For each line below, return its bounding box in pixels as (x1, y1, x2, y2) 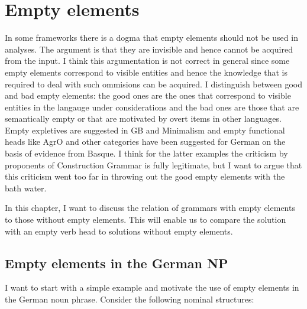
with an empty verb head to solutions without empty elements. (5, 225, 233, 237)
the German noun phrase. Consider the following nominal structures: (5, 293, 254, 305)
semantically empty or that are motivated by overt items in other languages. (5, 112, 282, 125)
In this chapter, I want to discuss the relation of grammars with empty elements (5, 201, 295, 214)
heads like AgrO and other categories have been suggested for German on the (5, 135, 286, 148)
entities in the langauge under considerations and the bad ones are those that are (5, 100, 299, 113)
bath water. (5, 181, 47, 194)
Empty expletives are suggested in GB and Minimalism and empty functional (5, 123, 285, 136)
